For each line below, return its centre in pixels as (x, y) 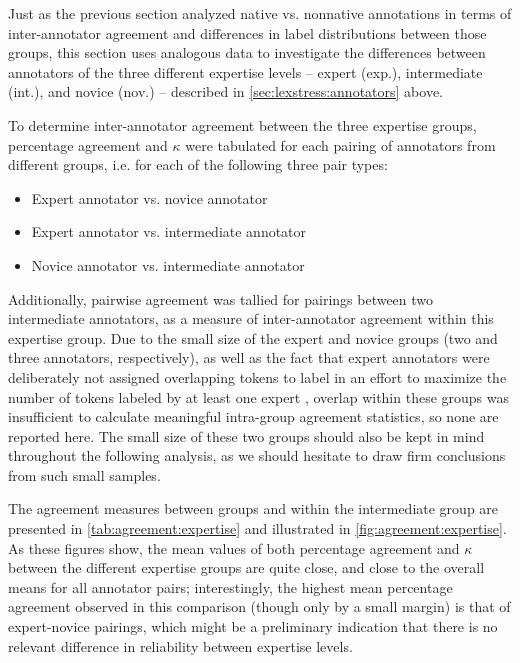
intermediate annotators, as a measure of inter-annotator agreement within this (251, 318)
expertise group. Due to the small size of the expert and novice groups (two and (253, 337)
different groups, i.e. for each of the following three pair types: (198, 164)
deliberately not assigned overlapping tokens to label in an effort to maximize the (257, 376)
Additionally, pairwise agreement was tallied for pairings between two (221, 298)
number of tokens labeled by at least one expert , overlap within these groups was (259, 396)
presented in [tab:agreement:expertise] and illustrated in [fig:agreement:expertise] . (257, 528)
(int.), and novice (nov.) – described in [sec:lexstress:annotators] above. (225, 91)
